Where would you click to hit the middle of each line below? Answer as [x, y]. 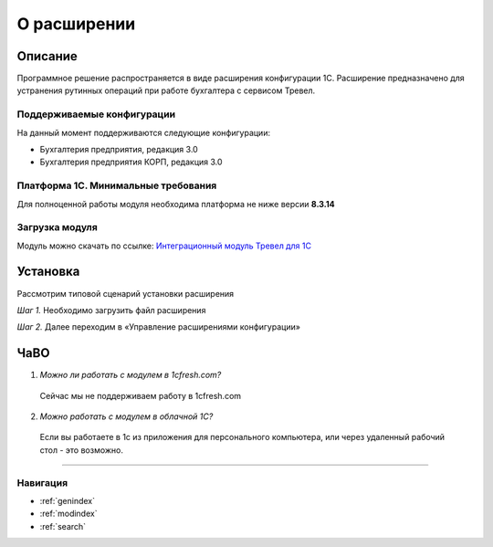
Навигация [42, 482]
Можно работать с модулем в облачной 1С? [126, 416]
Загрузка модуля [57, 227]
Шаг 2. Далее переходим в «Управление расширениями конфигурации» [159, 327]
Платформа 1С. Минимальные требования [117, 185]
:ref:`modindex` [68, 514]
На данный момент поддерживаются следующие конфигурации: [144, 132]
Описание [47, 56]
